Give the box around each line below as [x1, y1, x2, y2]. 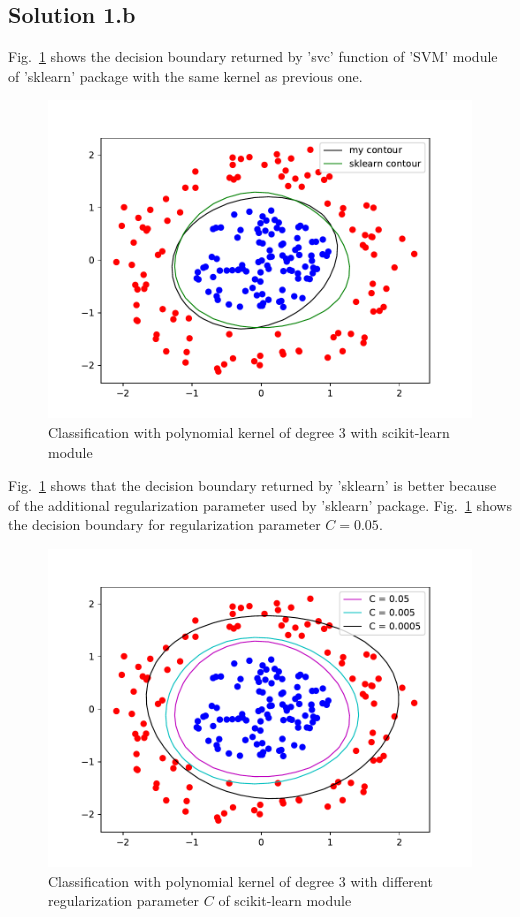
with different [350, 870, 433, 891]
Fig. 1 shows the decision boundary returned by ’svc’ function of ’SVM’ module [8, 46, 498, 67]
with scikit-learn [350, 421, 450, 442]
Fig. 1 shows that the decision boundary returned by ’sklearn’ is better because [8, 475, 497, 496]
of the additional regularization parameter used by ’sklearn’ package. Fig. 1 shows [8, 494, 512, 515]
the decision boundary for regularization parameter [8, 514, 321, 535]
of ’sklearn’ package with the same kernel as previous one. [8, 65, 363, 86]
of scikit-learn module [218, 890, 352, 911]
